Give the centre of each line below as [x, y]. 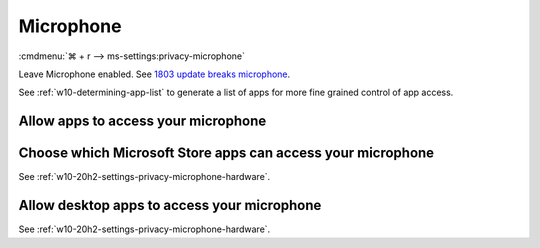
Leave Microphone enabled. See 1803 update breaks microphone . [154, 74]
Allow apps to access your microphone [142, 121]
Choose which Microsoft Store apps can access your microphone [226, 153]
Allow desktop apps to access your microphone [170, 205]
